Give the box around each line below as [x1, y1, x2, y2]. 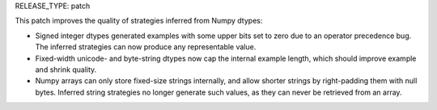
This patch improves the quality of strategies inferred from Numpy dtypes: [15, 16, 263, 26]
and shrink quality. [35, 65, 97, 74]
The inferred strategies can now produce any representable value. [35, 42, 257, 52]
